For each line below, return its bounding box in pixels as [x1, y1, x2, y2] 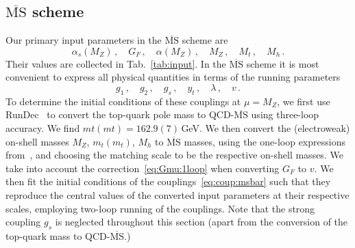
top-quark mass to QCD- [5, 228, 110, 243]
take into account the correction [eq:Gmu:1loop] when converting [5, 161, 280, 175]
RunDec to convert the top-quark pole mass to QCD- [5, 107, 234, 122]
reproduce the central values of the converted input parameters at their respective [5, 187, 350, 202]
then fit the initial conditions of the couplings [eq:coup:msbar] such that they [5, 174, 331, 189]
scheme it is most [246, 56, 319, 70]
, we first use [277, 94, 330, 108]
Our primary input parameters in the [5, 33, 162, 47]
